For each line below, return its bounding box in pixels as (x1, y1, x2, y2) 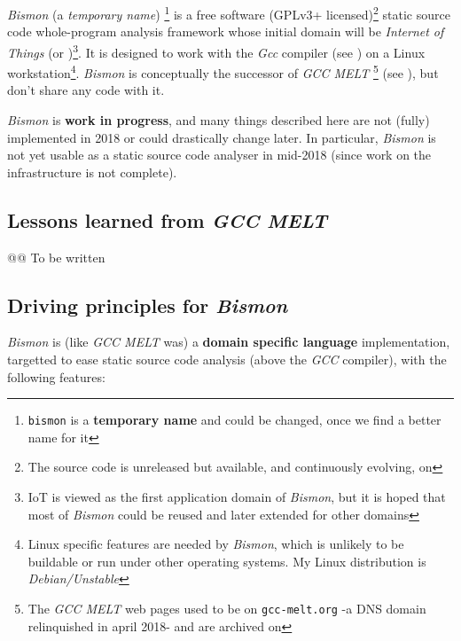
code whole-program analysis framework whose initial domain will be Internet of (7, 22, 444, 41)
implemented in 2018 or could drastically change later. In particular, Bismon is (7, 128, 436, 146)
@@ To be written (7, 247, 105, 266)
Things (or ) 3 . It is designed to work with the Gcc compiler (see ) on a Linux (7, 40, 426, 61)
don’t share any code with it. (7, 81, 165, 99)
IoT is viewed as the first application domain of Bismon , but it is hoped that (27, 487, 446, 505)
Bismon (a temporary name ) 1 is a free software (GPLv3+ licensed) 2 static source (7, 3, 450, 23)
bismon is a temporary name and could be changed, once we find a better (27, 410, 441, 429)
